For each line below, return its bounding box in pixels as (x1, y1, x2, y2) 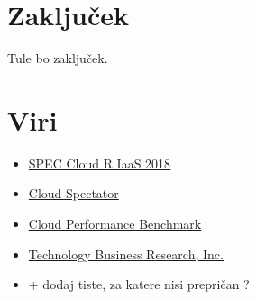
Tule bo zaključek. (7, 49, 108, 68)
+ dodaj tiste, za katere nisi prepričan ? (28, 275, 250, 294)
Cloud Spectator (28, 184, 119, 203)
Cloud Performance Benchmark (28, 214, 202, 233)
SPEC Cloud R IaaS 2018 (28, 153, 171, 172)
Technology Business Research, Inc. (28, 244, 224, 263)
